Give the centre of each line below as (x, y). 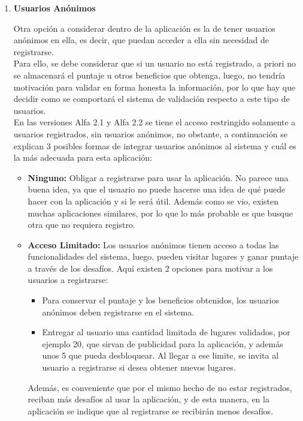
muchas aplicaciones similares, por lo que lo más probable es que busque (160, 213)
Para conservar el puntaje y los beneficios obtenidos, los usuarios (161, 300)
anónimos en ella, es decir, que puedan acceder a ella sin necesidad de (141, 40)
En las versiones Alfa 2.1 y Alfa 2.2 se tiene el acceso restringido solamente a (154, 122)
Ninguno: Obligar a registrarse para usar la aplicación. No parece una (158, 177)
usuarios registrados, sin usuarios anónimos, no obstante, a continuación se (150, 133)
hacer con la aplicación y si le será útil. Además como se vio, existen (153, 201)
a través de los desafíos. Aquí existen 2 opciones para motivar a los (150, 268)
